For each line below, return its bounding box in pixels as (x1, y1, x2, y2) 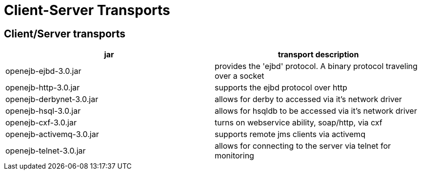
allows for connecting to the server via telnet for (215, 141, 391, 151)
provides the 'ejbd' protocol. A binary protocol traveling (215, 61, 418, 71)
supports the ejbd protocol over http (215, 83, 347, 93)
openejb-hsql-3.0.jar (5, 106, 81, 116)
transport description (278, 50, 359, 60)
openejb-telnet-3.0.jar (5, 146, 86, 156)
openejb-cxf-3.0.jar (5, 118, 77, 128)
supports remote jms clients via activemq (215, 129, 365, 139)
